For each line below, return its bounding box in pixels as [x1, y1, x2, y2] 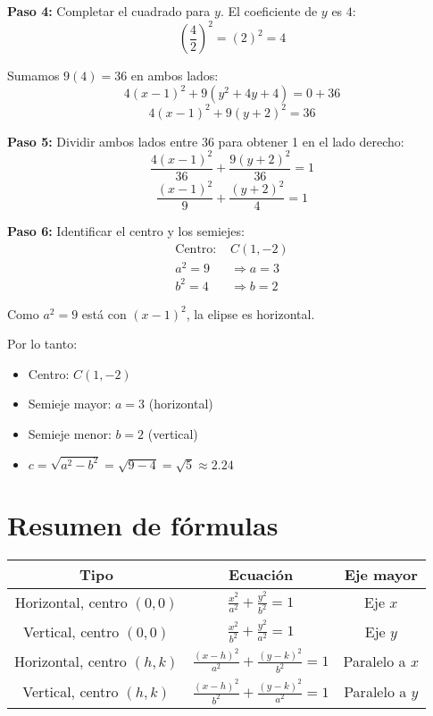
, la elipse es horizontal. [186, 304, 315, 323]
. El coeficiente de [220, 2, 318, 20]
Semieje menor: [28, 425, 112, 443]
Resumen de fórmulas [7, 506, 279, 543]
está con [81, 304, 127, 323]
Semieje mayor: [28, 394, 112, 413]
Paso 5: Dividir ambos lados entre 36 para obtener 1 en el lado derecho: [7, 131, 404, 150]
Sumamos [7, 66, 60, 85]
